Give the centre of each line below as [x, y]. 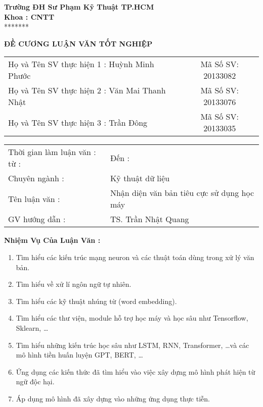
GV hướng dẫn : [37, 219]
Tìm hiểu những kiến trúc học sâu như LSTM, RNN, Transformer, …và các [133, 345]
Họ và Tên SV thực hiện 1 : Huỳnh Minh [81, 64]
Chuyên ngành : [36, 178]
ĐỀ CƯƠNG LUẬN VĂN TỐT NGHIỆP [78, 43]
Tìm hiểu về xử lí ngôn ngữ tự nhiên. [74, 284]
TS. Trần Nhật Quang [149, 219]
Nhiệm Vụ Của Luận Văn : [52, 240]
